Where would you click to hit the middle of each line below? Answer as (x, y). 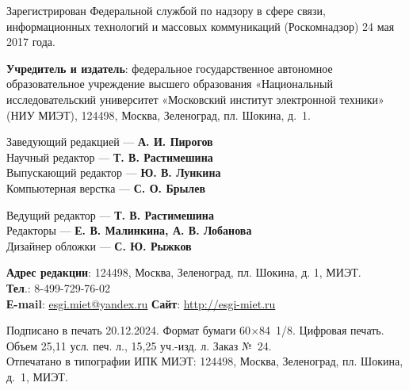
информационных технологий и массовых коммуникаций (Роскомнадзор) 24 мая (201, 26)
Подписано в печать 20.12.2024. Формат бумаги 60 (129, 330)
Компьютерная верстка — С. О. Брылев (106, 187)
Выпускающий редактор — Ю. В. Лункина (114, 172)
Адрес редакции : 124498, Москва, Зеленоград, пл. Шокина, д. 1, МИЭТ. (184, 272)
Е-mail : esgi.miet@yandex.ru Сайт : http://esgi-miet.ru (141, 303)
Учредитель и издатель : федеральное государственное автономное (170, 68)
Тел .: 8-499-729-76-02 (58, 287)
